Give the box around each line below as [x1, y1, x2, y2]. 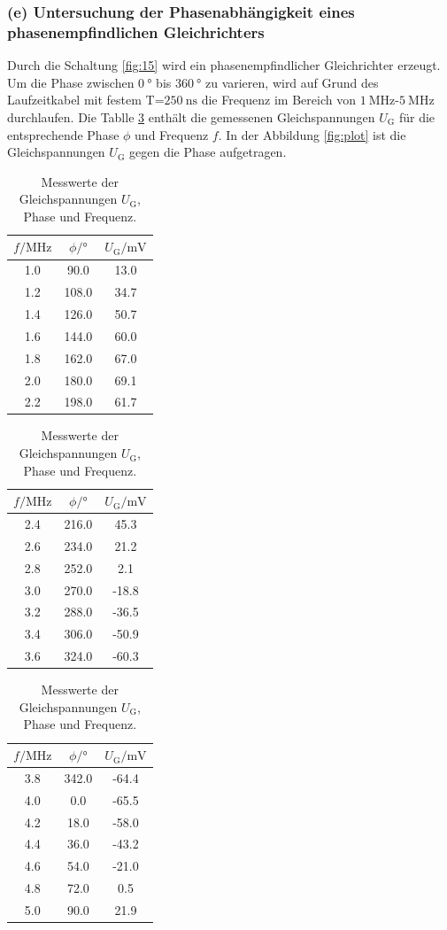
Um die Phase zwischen [7, 73, 135, 91]
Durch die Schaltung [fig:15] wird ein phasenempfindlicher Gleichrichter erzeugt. [7, 56, 441, 74]
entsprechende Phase [7, 125, 119, 143]
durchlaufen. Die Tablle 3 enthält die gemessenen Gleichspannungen [7, 107, 375, 126]
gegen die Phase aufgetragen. [129, 143, 287, 161]
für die [398, 107, 435, 126]
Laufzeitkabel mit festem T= [7, 90, 165, 109]
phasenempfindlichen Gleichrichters [7, 20, 265, 43]
